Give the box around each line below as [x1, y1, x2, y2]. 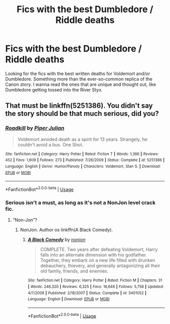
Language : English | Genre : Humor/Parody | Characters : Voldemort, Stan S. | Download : [5, 164, 161, 169]
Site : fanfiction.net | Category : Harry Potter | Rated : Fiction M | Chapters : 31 [27, 278, 163, 283]
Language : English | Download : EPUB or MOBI [27, 297, 110, 302]
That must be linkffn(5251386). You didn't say [5, 102, 153, 110]
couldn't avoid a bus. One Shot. [17, 141, 83, 148]
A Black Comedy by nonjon [27, 237, 86, 243]
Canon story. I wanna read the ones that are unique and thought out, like [5, 81, 156, 87]
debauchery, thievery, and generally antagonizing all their [40, 263, 160, 269]
